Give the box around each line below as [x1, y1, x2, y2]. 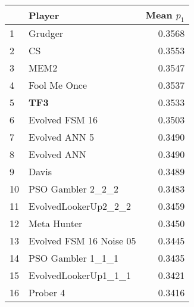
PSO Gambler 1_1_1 [29, 251, 119, 265]
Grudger [29, 26, 64, 41]
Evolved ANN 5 [29, 130, 95, 144]
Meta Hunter [29, 216, 83, 231]
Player [29, 8, 60, 22]
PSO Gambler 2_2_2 [29, 182, 119, 196]
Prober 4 [29, 286, 65, 300]
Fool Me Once [29, 78, 87, 92]
